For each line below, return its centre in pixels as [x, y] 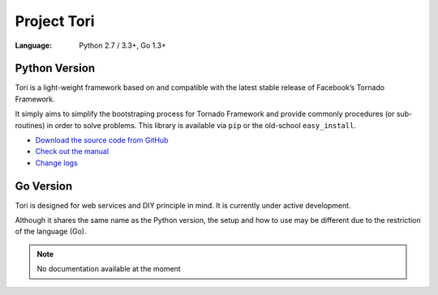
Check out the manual [72, 152]
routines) [30, 125]
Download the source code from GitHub [102, 140]
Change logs [57, 163]
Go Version [44, 186]
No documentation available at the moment [109, 269]
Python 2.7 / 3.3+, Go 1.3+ [122, 45]
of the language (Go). [51, 232]
